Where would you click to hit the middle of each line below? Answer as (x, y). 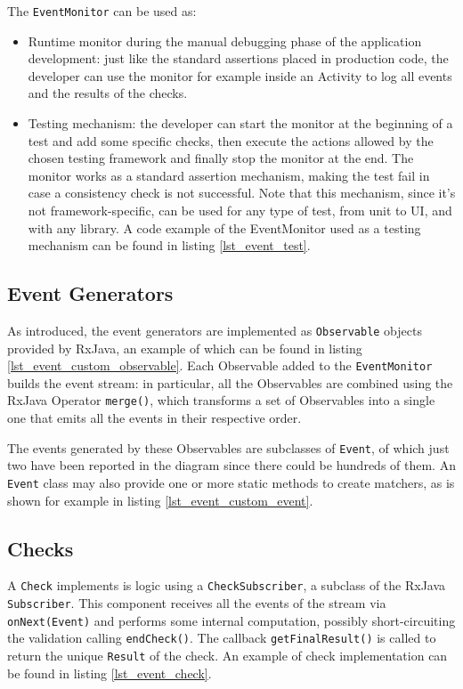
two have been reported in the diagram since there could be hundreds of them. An (231, 465)
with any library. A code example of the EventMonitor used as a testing (224, 227)
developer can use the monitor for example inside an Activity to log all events (240, 75)
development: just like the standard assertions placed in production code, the (238, 58)
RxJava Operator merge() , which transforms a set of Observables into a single (221, 400)
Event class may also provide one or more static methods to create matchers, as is (231, 482)
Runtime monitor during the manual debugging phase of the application (225, 41)
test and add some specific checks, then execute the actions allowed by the (231, 140)
